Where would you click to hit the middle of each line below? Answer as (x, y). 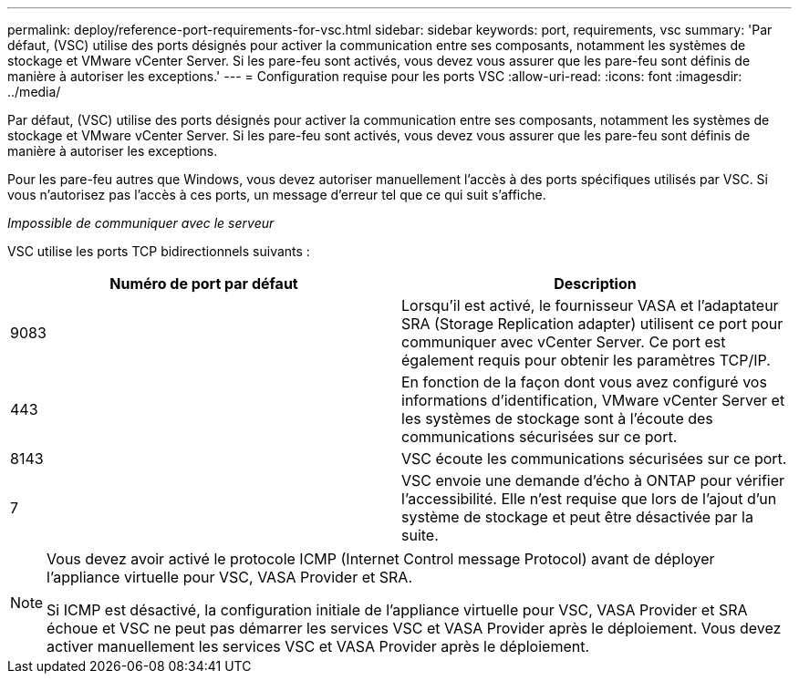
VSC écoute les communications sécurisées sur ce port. (594, 459)
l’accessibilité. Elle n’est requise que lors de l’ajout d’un (589, 499)
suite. (420, 535)
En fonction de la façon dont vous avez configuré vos (584, 382)
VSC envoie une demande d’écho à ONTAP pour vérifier (593, 480)
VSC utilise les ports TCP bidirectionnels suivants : (159, 251)
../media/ (34, 92)
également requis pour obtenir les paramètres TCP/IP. (586, 360)
